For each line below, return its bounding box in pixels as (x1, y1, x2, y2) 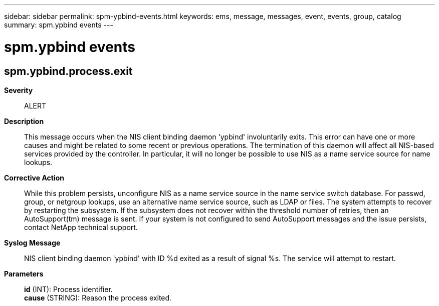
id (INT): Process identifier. (24, 284, 113, 293)
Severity (4, 85, 33, 94)
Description (4, 116, 44, 125)
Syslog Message (4, 238, 61, 247)
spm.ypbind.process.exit (4, 64, 133, 77)
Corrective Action (4, 173, 64, 182)
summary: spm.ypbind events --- (4, 20, 113, 29)
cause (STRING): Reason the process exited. (24, 293, 172, 302)
